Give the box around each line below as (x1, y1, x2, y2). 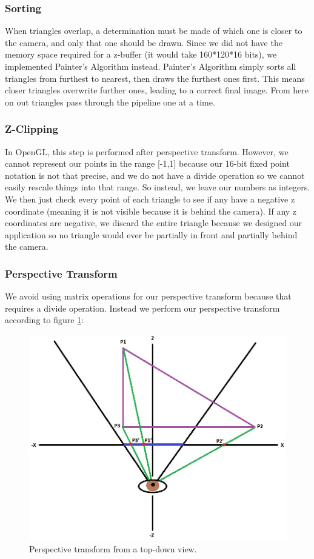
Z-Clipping (5, 121, 58, 136)
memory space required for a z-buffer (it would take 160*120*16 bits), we (5, 48, 277, 61)
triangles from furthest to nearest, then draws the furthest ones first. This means (5, 72, 305, 84)
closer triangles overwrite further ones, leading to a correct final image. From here (5, 84, 309, 96)
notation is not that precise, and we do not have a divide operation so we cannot (5, 169, 305, 181)
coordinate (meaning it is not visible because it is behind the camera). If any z (5, 204, 297, 217)
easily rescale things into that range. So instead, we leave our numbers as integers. (5, 181, 310, 193)
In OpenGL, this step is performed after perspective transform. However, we (5, 145, 289, 158)
